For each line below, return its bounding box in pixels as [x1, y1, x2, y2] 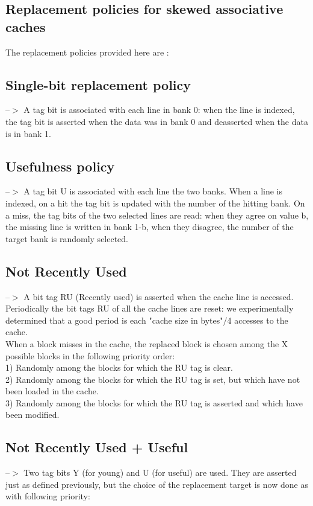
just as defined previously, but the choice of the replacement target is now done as [5, 478, 308, 490]
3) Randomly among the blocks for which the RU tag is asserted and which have [5, 396, 303, 409]
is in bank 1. [5, 127, 51, 139]
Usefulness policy [5, 156, 115, 175]
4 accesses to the [227, 313, 288, 326]
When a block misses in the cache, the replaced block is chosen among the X [5, 337, 288, 350]
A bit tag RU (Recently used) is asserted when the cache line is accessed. [23, 290, 294, 303]
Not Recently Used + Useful [5, 438, 188, 456]
